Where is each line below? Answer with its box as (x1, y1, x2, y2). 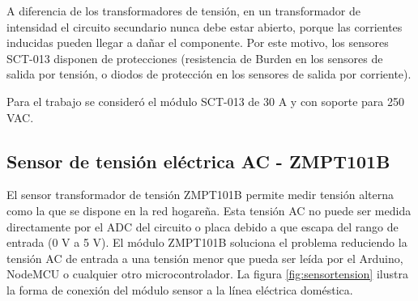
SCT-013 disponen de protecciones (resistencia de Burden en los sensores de (6, 49, 383, 66)
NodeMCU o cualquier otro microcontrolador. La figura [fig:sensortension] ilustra (6, 265, 408, 282)
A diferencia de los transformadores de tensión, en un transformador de (6, 2, 361, 19)
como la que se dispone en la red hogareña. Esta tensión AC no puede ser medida (6, 201, 412, 218)
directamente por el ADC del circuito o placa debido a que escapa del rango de (6, 218, 399, 235)
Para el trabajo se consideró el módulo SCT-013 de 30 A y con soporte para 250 (6, 92, 404, 109)
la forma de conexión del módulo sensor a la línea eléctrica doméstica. (6, 281, 353, 298)
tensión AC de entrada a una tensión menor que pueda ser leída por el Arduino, (6, 249, 403, 266)
